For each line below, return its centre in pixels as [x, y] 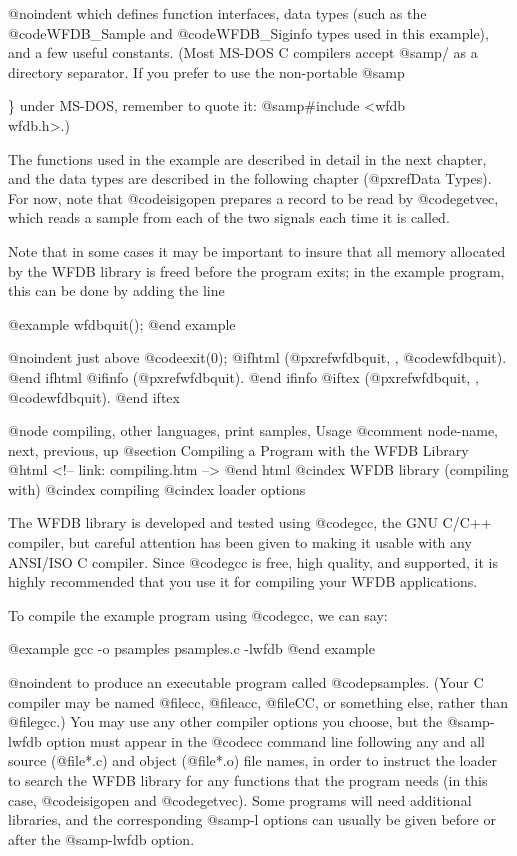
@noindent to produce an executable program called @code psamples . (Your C [246, 682]
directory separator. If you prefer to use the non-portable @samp [206, 71]
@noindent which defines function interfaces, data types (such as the [217, 13]
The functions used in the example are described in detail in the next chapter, [247, 158]
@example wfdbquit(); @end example [122, 323]
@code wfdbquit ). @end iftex [94, 396]
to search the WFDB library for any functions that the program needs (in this [248, 780]
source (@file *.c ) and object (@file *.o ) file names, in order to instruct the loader [252, 760]
